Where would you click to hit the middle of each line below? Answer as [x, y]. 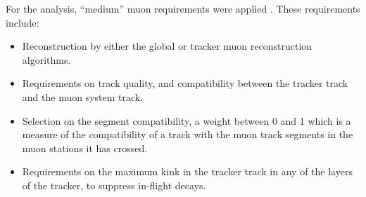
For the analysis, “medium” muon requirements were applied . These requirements [183, 8]
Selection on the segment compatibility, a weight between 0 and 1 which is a [187, 120]
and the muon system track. [83, 96]
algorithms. [46, 59]
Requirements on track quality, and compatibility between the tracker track [185, 83]
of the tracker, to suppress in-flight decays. [114, 185]
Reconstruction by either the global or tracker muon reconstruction [167, 46]
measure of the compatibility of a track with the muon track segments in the [188, 134]
